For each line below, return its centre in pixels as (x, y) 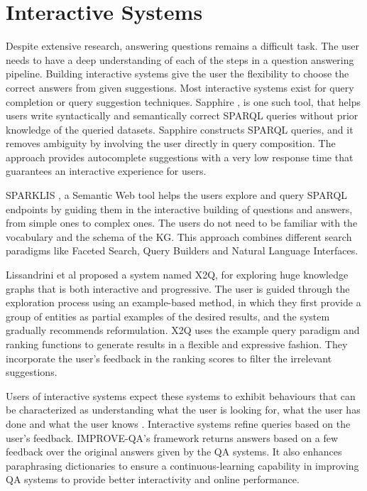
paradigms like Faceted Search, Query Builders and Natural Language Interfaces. (182, 250)
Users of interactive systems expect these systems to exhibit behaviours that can (181, 395)
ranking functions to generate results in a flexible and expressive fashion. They (177, 344)
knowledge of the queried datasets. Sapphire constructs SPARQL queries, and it (180, 129)
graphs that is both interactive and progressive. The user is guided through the (178, 288)
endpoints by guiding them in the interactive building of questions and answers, (179, 209)
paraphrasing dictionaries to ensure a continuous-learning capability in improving (182, 465)
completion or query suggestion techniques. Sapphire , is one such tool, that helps (183, 101)
